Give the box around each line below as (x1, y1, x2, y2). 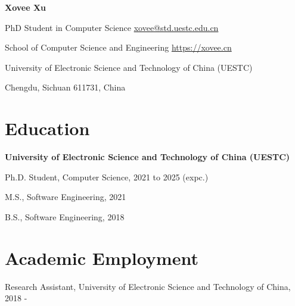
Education (5, 116, 90, 140)
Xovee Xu (5, 1, 46, 13)
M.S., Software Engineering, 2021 (5, 191, 126, 203)
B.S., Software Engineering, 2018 (5, 210, 125, 223)
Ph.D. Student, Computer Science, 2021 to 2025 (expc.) (5, 170, 209, 183)
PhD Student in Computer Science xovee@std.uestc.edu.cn (5, 21, 219, 33)
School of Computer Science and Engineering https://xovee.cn (5, 41, 232, 54)
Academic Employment (5, 245, 198, 270)
